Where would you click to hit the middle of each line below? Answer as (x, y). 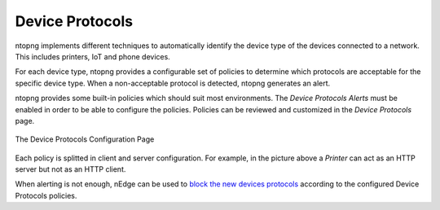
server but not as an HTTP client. (70, 169)
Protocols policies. (46, 195)
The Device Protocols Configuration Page (85, 139)
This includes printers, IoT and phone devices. (92, 56)
